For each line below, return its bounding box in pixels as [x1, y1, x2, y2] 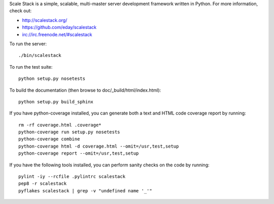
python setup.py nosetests [18, 76, 86, 81]
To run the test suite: [9, 64, 53, 70]
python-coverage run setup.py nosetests [18, 129, 120, 135]
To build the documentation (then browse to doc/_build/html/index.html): [9, 87, 161, 93]
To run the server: [9, 41, 47, 47]
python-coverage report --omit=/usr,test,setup [18, 151, 139, 156]
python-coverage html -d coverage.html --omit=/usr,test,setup [18, 143, 179, 149]
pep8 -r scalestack [18, 181, 67, 187]
